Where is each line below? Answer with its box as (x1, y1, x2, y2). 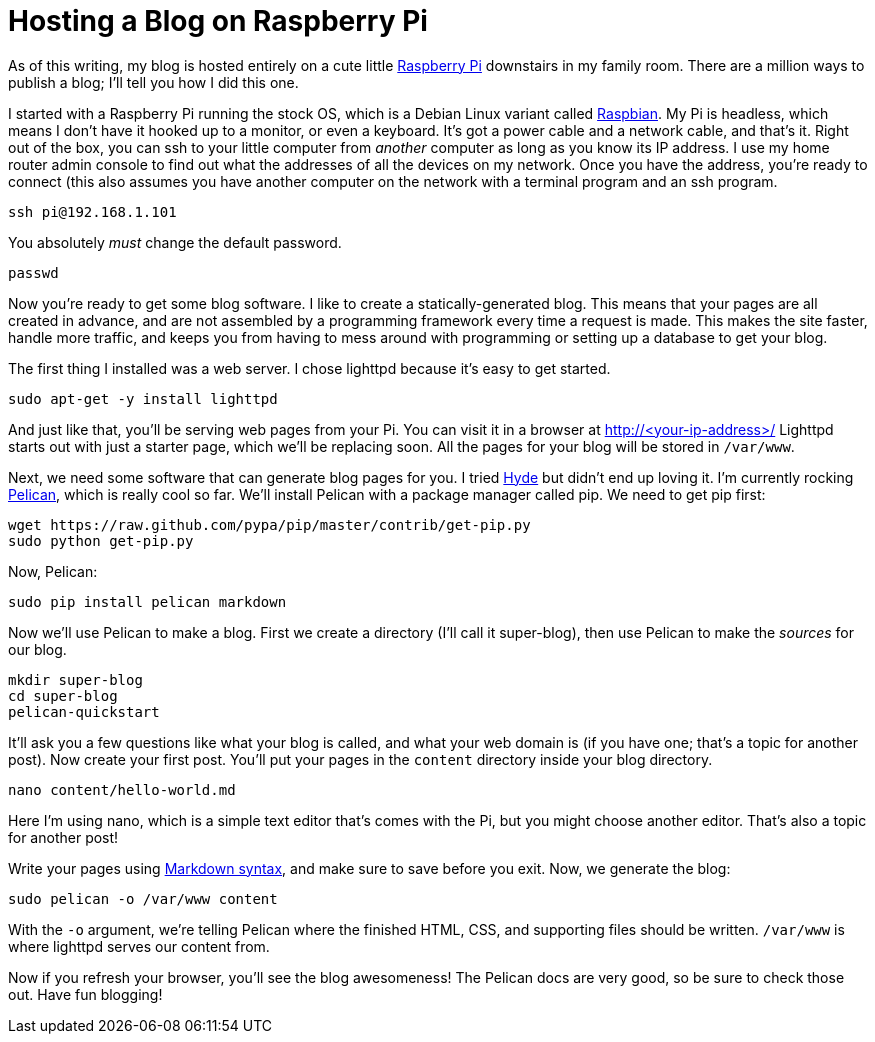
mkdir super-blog (8, 671, 143, 688)
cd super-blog (8, 687, 118, 704)
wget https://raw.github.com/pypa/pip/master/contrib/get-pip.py (8, 516, 531, 533)
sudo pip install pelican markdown (8, 593, 287, 610)
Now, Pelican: (8, 562, 98, 580)
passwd (8, 264, 59, 281)
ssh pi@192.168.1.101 (8, 203, 177, 220)
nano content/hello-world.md (8, 781, 236, 798)
